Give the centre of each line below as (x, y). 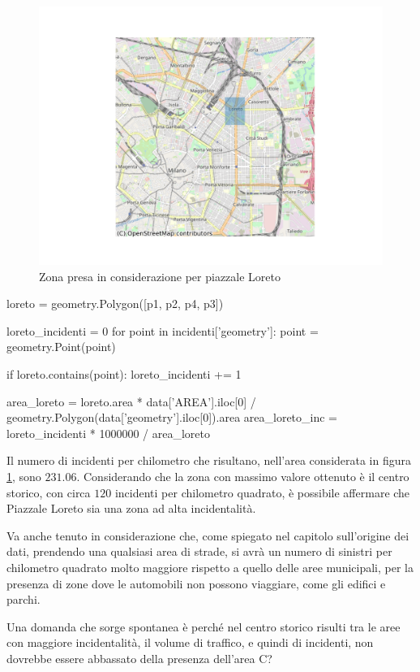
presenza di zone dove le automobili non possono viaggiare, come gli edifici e (196, 583)
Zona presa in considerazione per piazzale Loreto (160, 276)
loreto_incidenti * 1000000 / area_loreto (108, 433)
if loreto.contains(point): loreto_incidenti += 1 (124, 373)
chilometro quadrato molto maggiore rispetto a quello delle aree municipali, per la (210, 567)
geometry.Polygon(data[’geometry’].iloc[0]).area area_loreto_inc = (172, 417)
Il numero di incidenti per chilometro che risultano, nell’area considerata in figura (209, 460)
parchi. (24, 599)
